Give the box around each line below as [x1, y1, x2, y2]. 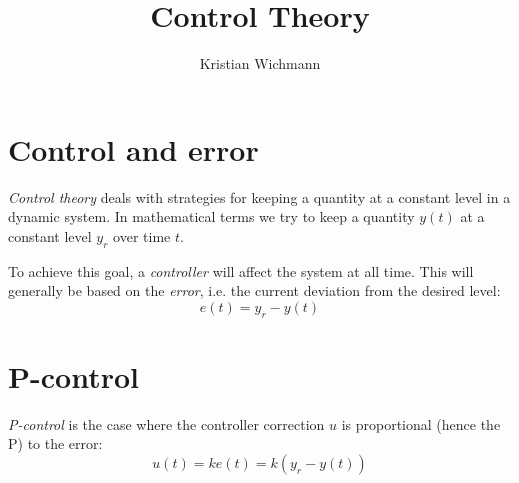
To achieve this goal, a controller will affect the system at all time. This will [8, 260, 474, 281]
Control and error [8, 128, 259, 169]
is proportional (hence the [341, 413, 501, 434]
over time [113, 225, 171, 246]
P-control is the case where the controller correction [8, 413, 325, 434]
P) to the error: [8, 433, 103, 454]
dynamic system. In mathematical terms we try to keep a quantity [8, 206, 415, 227]
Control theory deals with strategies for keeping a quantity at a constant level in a [8, 186, 511, 207]
